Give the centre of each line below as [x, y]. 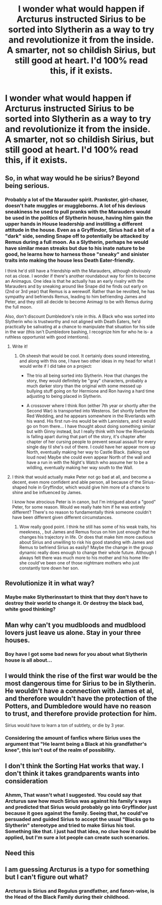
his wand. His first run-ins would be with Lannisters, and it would [91, 421]
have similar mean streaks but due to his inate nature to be [75, 248]
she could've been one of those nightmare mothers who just [79, 563]
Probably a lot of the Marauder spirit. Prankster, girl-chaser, [77, 199]
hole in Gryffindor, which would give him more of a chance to [89, 487]
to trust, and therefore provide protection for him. [81, 713]
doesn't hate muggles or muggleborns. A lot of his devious [75, 205]
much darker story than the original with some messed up [84, 386]
